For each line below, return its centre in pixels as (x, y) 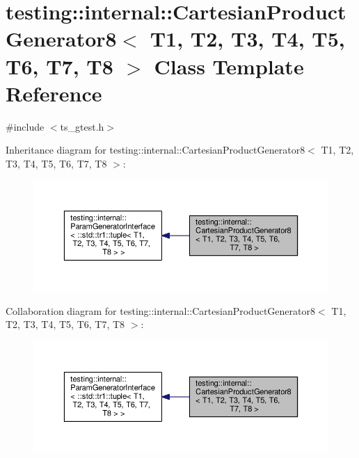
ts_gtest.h (82, 126)
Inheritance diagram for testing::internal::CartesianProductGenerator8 (155, 150)
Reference (54, 93)
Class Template (229, 66)
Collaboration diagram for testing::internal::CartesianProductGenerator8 (160, 310)
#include (25, 126)
